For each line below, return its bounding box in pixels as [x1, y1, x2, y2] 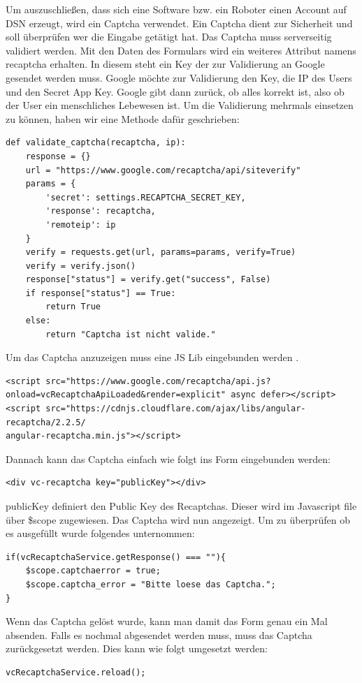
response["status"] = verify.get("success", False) [25, 274, 271, 285]
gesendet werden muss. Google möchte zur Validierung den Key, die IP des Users [6, 70, 352, 85]
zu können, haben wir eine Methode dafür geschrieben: [6, 111, 240, 126]
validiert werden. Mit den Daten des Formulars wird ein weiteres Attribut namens [6, 43, 356, 57]
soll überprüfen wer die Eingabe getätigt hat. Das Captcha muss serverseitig [6, 29, 332, 44]
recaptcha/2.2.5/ [6, 417, 86, 427]
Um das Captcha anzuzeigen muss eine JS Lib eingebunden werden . [6, 350, 299, 365]
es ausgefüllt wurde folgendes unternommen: [6, 526, 195, 541]
